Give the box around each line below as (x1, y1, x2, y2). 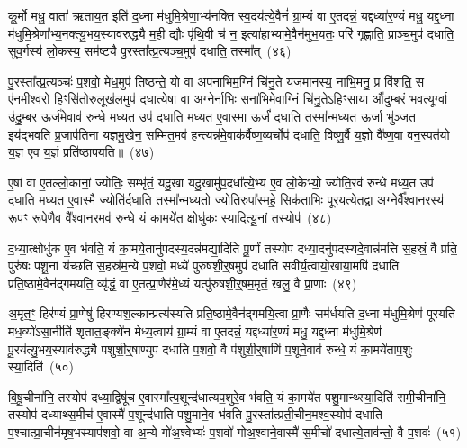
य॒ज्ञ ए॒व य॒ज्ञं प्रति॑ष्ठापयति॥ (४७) (8, 142, 155, 161)
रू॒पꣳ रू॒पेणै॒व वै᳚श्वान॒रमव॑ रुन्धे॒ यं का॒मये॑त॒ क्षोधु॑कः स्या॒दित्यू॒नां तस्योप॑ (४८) (8, 207, 332, 226)
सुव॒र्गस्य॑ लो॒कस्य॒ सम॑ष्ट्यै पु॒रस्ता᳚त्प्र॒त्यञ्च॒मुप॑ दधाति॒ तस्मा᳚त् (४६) (8, 41, 292, 60)
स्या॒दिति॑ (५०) (8, 357, 74, 376)
